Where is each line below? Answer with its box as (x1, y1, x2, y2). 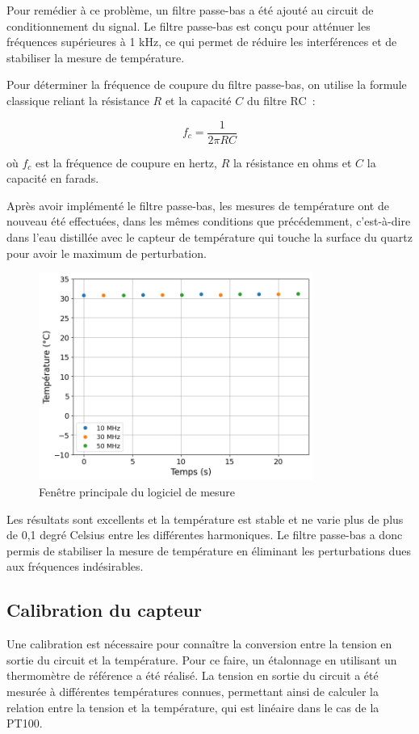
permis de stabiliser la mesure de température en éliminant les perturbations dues (6, 542, 411, 559)
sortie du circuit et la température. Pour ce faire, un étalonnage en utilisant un (6, 651, 397, 668)
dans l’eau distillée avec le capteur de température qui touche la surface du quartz (6, 229, 413, 245)
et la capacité (165, 91, 232, 108)
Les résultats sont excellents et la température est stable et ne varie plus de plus (6, 510, 404, 527)
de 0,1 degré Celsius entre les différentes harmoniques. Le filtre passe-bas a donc (6, 526, 403, 543)
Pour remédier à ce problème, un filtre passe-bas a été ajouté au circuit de (6, 2, 374, 18)
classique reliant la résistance (6, 91, 149, 108)
